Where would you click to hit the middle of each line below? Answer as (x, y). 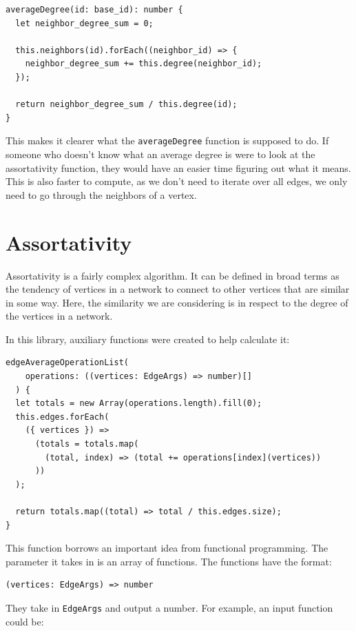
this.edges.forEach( (62, 417)
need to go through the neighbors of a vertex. (101, 194)
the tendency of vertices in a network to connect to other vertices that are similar (178, 289)
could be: (25, 621)
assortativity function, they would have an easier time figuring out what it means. (178, 167)
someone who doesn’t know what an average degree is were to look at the (160, 154)
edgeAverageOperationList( (67, 363)
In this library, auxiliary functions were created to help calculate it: (148, 339)
